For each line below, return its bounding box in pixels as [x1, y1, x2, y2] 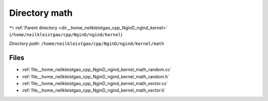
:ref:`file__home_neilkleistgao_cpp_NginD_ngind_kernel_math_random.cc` [21, 67, 172, 73]
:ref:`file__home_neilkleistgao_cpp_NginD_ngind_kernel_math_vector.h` [21, 87, 166, 94]
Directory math [9, 7, 73, 18]
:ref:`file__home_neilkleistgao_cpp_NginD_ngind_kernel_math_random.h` [21, 73, 170, 79]
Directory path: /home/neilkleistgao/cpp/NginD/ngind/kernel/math [9, 41, 164, 47]
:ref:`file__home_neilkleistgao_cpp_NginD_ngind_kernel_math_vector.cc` [21, 81, 168, 87]
